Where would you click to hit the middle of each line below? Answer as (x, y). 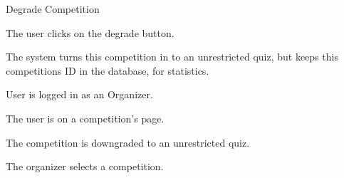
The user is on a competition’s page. (85, 118)
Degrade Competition (53, 9)
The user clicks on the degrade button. (90, 32)
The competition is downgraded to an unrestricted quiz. (128, 142)
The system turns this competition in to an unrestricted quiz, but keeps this (172, 57)
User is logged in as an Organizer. (79, 94)
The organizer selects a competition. (85, 166)
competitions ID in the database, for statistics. (108, 70)
